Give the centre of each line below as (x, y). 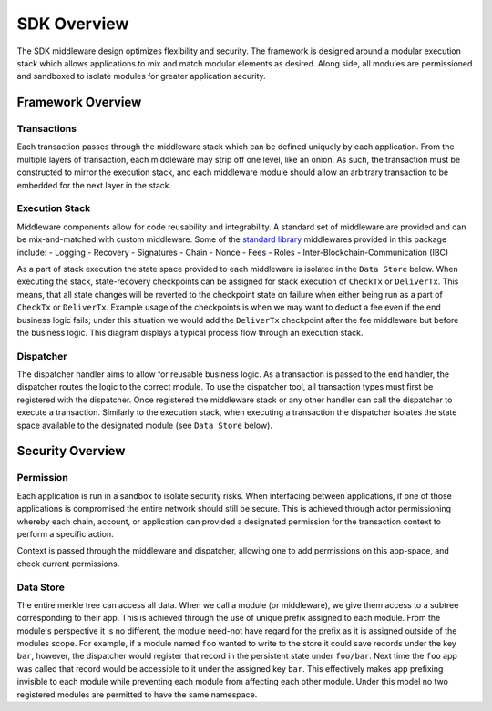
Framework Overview (79, 102)
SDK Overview (73, 24)
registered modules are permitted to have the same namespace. (137, 694)
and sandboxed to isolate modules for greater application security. (141, 76)
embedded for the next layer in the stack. (94, 185)
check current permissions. (68, 564)
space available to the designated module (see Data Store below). (145, 425)
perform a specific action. (65, 533)
